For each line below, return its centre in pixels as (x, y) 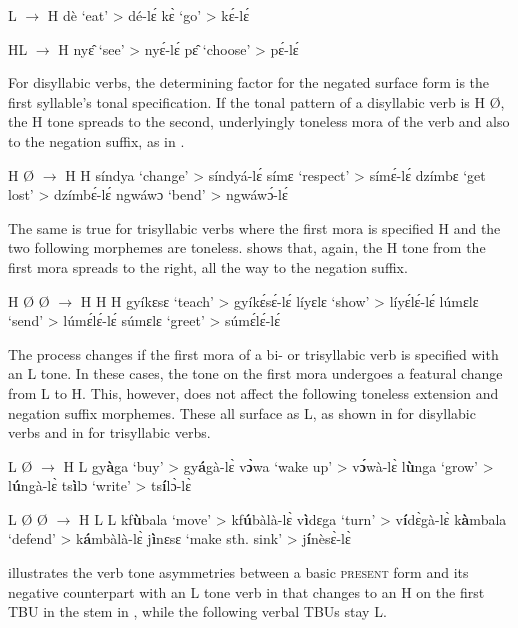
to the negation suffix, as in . (96, 140)
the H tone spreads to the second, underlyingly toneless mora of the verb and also (259, 121)
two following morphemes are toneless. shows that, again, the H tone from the (247, 247)
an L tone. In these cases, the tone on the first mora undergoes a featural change (255, 373)
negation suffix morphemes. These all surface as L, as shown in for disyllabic (242, 412)
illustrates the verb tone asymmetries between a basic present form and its (238, 572)
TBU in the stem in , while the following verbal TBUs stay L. (197, 611)
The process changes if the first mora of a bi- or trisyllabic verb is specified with (253, 353)
